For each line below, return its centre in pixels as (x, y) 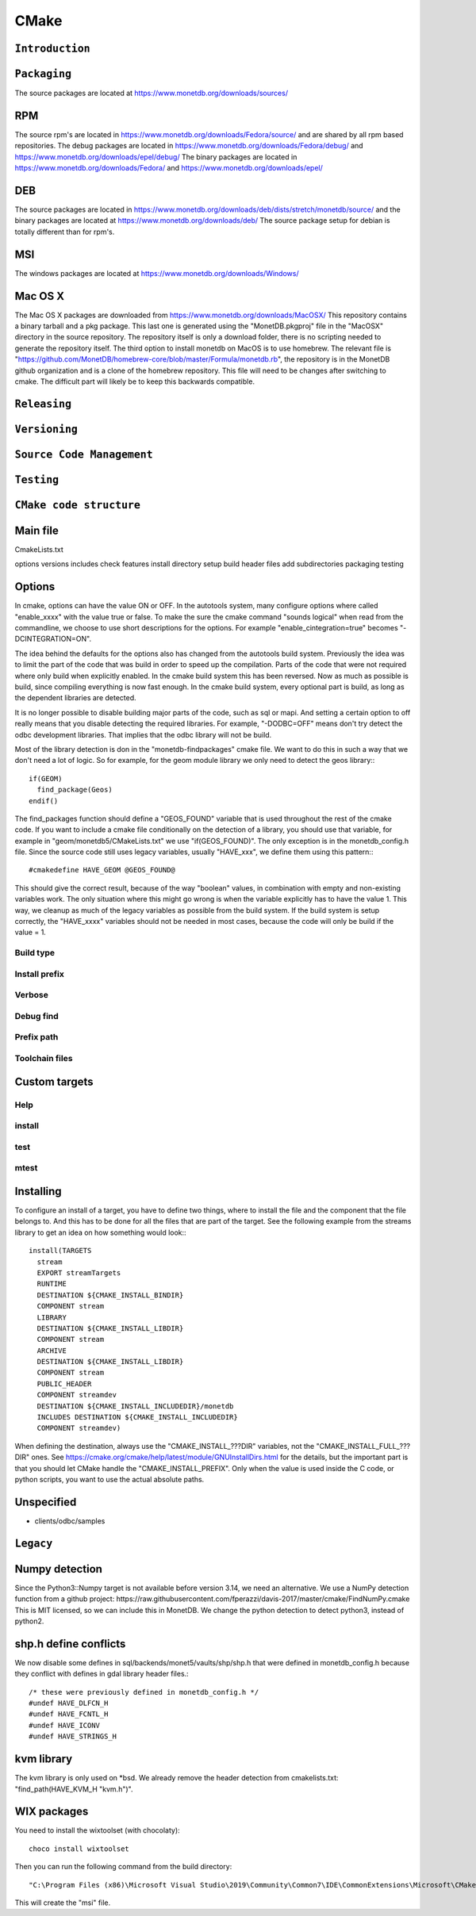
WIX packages (52, 1812)
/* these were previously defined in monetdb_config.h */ (144, 1692)
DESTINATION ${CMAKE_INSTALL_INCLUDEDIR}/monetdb (135, 1406)
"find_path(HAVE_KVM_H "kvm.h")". (74, 1789)
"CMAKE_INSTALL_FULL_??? (363, 1446)
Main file (36, 530)
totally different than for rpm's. (65, 232)
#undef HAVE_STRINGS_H (73, 1736)
